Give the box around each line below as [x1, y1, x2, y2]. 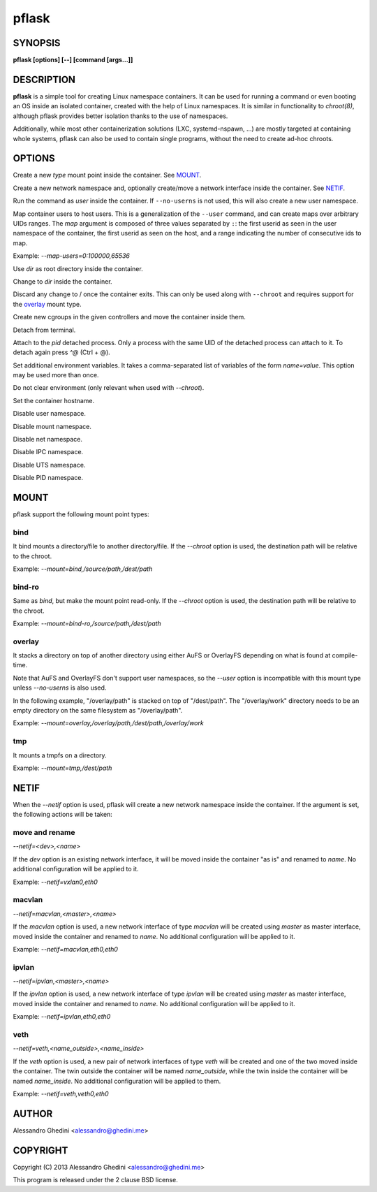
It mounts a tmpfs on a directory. [13, 751, 108, 759]
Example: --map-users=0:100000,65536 [13, 252, 131, 260]
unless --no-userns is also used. [13, 683, 107, 692]
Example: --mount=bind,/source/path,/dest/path [13, 565, 153, 573]
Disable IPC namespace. [13, 448, 84, 456]
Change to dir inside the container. [13, 277, 112, 286]
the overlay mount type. [13, 300, 82, 308]
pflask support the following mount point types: [13, 510, 149, 518]
